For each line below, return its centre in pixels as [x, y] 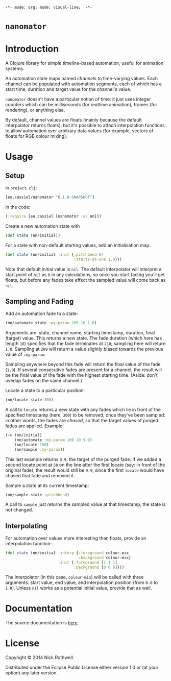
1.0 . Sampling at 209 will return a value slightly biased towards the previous [84, 349]
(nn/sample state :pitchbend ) [38, 495]
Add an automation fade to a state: [42, 313]
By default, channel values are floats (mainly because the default [74, 120]
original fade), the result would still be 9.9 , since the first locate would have [85, 470]
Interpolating [26, 526]
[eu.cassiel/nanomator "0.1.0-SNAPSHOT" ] [50, 197]
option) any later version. [31, 673]
